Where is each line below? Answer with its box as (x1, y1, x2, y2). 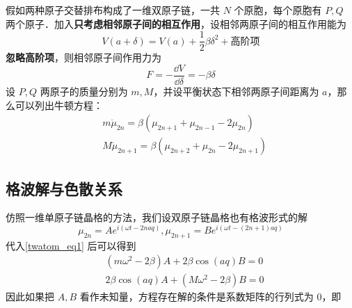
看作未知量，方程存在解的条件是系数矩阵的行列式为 (79, 289, 314, 304)
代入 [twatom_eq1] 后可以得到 (6, 238, 136, 252)
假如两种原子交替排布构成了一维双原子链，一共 (6, 3, 220, 17)
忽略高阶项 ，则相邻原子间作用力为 (6, 50, 161, 65)
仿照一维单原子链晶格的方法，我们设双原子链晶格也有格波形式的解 (6, 210, 307, 225)
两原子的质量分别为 (40, 83, 128, 98)
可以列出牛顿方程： (15, 97, 103, 112)
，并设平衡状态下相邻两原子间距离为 (153, 83, 319, 98)
